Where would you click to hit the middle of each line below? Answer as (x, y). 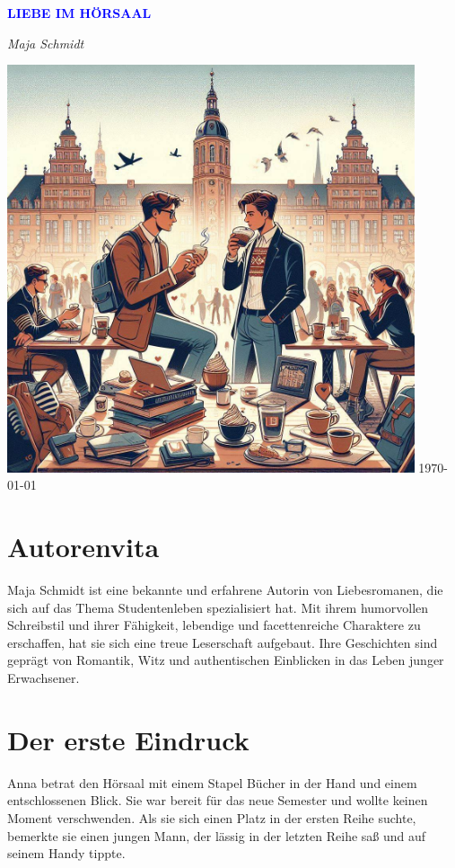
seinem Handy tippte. (66, 853)
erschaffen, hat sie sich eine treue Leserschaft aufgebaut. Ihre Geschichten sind (223, 642)
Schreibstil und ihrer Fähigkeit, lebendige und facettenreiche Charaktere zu (214, 625)
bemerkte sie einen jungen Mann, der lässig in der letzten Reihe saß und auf (217, 835)
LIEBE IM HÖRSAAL (79, 13)
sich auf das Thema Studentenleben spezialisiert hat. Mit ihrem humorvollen (218, 607)
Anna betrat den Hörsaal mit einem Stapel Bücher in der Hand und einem (212, 782)
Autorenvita (83, 547)
